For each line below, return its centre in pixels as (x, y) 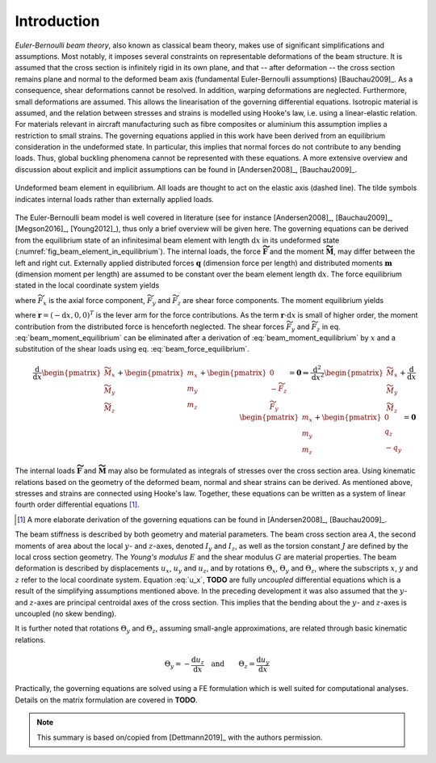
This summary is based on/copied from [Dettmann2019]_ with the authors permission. (180, 737)
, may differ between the (375, 251)
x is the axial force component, (94, 301)
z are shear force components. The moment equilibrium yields (280, 301)
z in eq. (328, 327)
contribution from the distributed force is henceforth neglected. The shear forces (150, 327)
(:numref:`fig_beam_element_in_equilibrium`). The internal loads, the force (138, 251)
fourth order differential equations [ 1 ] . (78, 504)
